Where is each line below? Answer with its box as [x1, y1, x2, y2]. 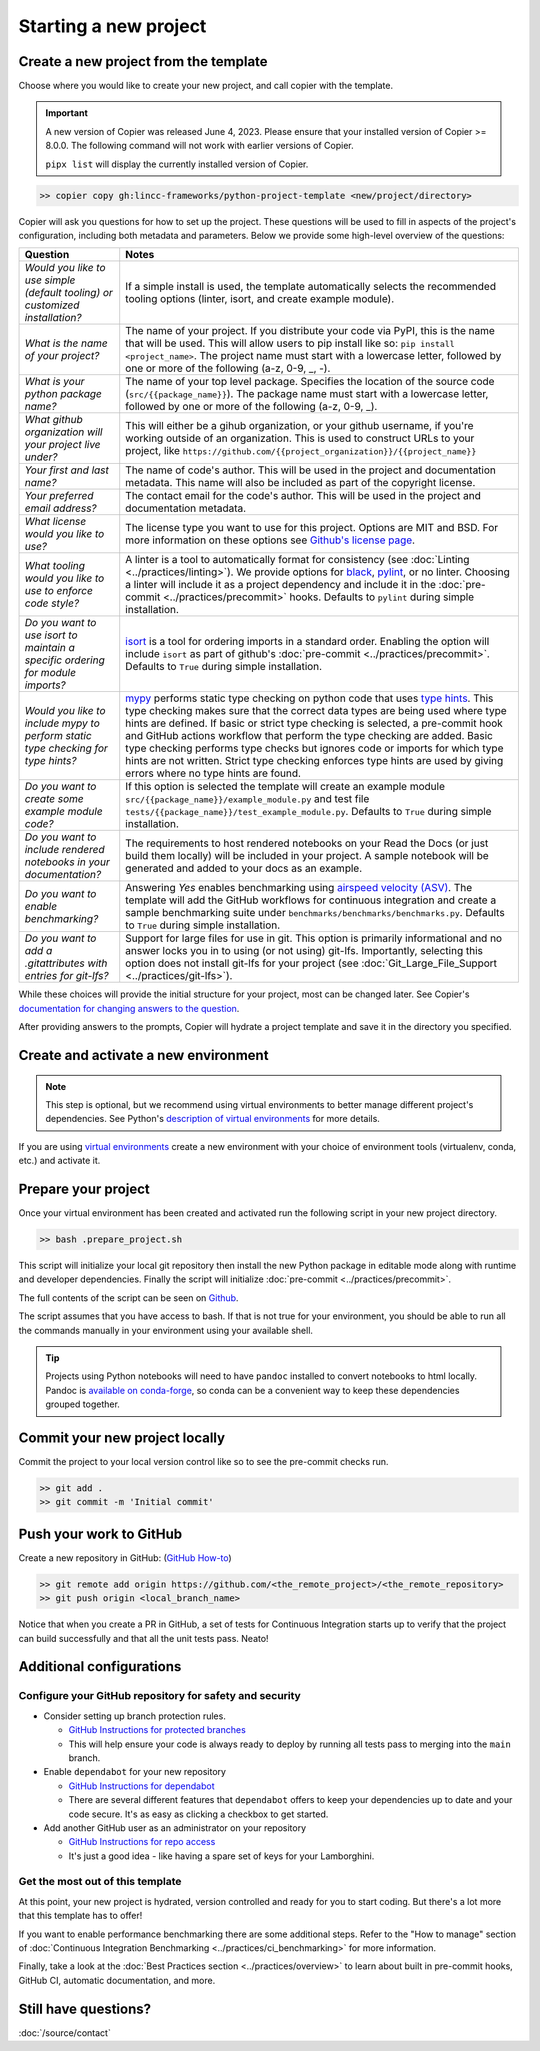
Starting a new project [18, 15, 207, 37]
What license [24, 515, 87, 529]
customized [24, 298, 80, 312]
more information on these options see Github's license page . [125, 533, 415, 547]
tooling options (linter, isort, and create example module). [125, 292, 395, 306]
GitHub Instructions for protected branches [68, 1724, 247, 1736]
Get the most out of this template [18, 1875, 182, 1889]
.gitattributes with [24, 956, 108, 970]
